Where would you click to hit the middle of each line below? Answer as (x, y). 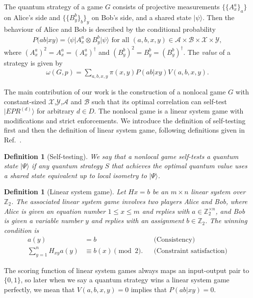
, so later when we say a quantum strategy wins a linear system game (125, 280)
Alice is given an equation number (55, 211)
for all (120, 40)
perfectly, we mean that (39, 289)
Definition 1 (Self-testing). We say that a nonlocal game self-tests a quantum (121, 156)
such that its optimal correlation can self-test (159, 101)
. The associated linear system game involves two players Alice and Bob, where (129, 201)
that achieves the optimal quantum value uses (179, 166)
